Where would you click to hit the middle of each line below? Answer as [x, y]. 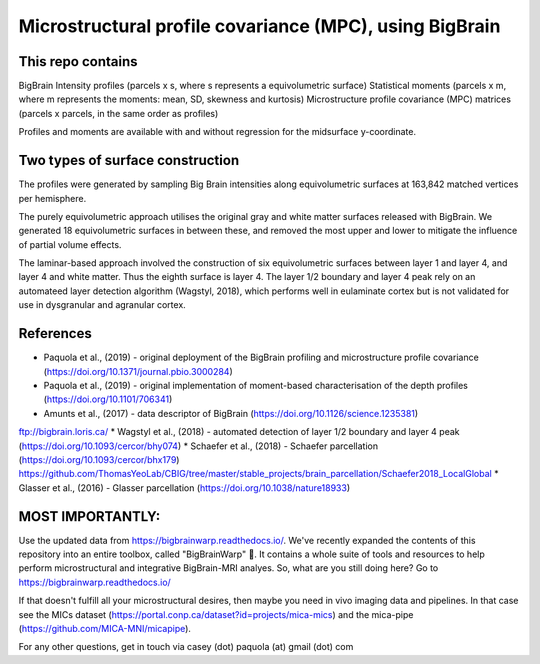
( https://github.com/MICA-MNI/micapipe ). [105, 628]
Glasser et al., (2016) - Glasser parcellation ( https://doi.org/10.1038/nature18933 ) [184, 487]
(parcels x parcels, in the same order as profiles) [118, 113]
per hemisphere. [52, 198]
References [55, 333]
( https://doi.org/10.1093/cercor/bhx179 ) [99, 459]
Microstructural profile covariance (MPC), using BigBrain [259, 26]
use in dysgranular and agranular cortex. [102, 305]
